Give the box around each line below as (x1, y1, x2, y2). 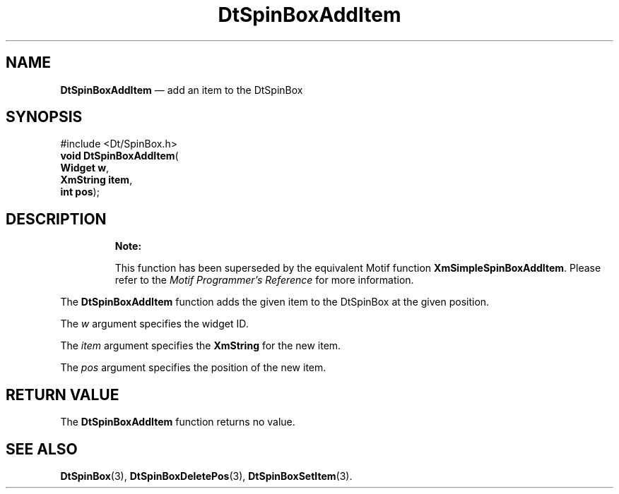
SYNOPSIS (6, 108, 83, 126)
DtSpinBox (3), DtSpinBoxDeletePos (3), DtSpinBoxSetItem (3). (60, 469, 353, 482)
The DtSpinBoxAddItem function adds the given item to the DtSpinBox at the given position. (60, 296, 490, 308)
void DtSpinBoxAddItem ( (60, 150, 179, 162)
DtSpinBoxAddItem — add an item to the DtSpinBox (60, 83, 303, 96)
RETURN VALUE (6, 385, 119, 404)
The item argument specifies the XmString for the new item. (60, 339, 341, 352)
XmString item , (60, 174, 133, 186)
